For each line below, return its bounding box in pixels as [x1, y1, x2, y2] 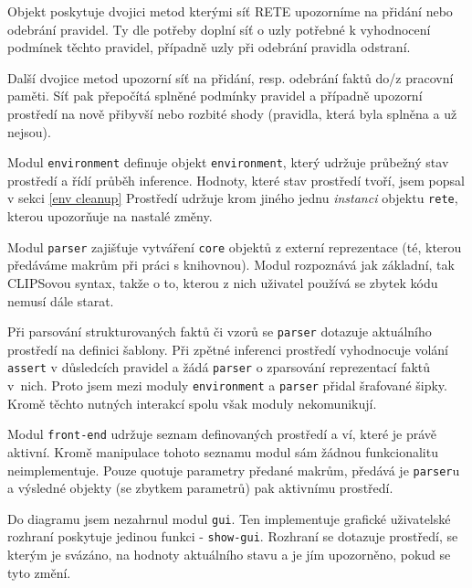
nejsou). [7, 122, 51, 141]
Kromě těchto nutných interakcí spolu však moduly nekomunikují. [7, 393, 377, 412]
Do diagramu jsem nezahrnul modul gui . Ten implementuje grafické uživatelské [7, 508, 451, 528]
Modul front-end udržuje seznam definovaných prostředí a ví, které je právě [7, 424, 437, 444]
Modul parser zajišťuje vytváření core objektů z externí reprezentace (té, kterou [7, 237, 462, 256]
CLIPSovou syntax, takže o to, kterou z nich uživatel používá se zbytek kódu [7, 273, 438, 292]
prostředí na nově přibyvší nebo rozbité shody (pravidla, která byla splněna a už [7, 103, 457, 123]
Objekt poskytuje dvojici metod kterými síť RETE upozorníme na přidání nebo [7, 2, 453, 20]
